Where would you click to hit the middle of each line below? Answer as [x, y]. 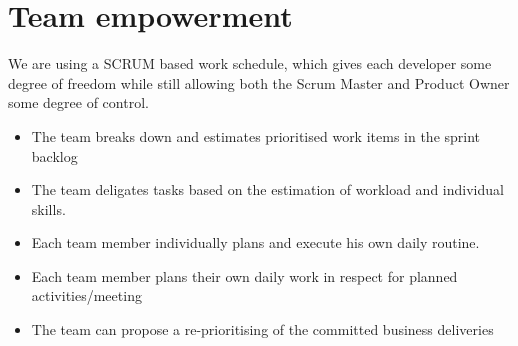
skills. [48, 208]
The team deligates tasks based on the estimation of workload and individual [267, 189]
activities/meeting [86, 295]
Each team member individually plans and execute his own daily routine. [255, 242]
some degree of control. [78, 102]
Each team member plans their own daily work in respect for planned [244, 275]
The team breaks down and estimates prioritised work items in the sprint [256, 135]
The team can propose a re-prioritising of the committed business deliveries [262, 329]
